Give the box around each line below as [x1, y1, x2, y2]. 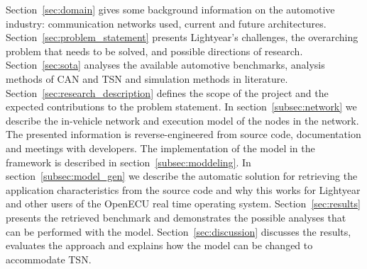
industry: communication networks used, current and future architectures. [6, 16, 327, 30]
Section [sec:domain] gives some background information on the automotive [6, 2, 335, 16]
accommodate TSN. [6, 251, 92, 266]
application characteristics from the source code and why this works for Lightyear [6, 182, 361, 197]
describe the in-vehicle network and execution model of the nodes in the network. [6, 113, 359, 127]
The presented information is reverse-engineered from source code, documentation [6, 127, 361, 142]
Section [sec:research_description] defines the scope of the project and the [6, 85, 329, 100]
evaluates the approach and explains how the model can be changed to [6, 238, 313, 253]
